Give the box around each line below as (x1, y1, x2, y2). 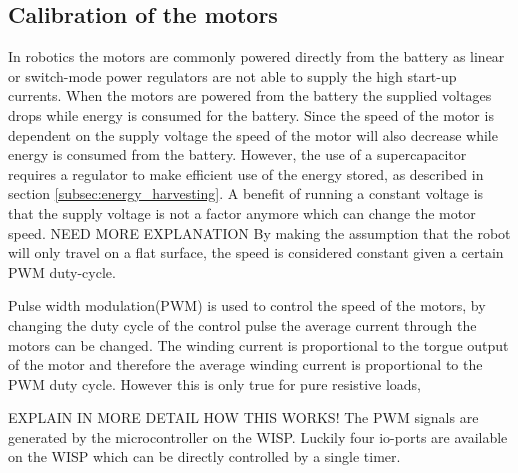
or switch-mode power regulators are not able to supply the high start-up (8, 65, 457, 86)
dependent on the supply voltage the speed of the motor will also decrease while (8, 124, 498, 145)
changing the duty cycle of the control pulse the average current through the (8, 314, 477, 335)
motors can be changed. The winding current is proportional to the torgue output (8, 334, 509, 355)
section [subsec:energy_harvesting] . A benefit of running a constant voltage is (8, 183, 484, 204)
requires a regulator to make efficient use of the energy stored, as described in (8, 163, 484, 184)
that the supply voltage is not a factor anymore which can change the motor (8, 202, 476, 223)
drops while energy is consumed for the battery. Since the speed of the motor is (8, 104, 494, 125)
